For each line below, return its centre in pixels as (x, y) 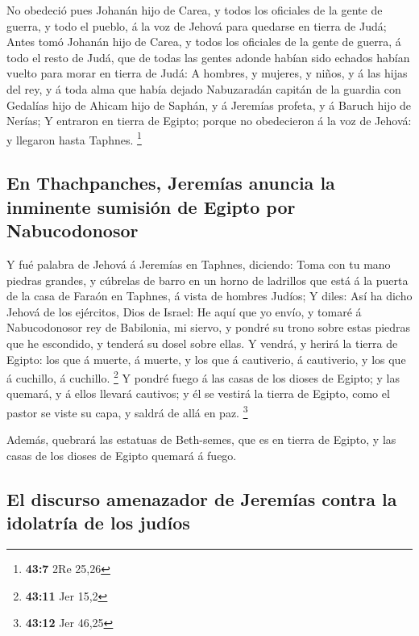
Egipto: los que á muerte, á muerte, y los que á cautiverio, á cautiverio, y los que (206, 359)
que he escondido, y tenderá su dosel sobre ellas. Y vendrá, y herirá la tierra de (202, 343)
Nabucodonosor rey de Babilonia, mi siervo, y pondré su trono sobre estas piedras (209, 327)
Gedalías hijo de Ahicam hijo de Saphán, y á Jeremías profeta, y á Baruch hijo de (209, 105)
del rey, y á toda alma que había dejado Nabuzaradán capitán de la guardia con (204, 88)
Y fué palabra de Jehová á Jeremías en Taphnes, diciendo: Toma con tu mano (199, 264)
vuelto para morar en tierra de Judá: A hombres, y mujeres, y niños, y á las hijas (207, 73)
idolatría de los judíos (98, 523)
